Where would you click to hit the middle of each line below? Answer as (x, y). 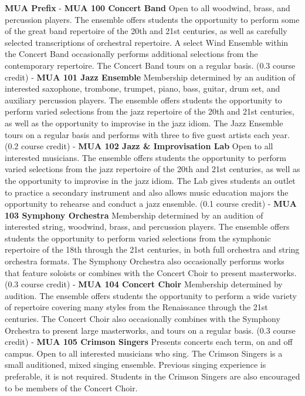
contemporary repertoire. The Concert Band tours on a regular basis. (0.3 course (150, 65)
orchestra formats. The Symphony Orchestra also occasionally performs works (145, 261)
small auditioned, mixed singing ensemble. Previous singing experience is (135, 365)
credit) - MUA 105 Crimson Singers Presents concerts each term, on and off (149, 342)
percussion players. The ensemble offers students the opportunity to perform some (152, 19)
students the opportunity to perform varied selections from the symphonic (138, 238)
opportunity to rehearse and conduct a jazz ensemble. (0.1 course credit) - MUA (151, 204)
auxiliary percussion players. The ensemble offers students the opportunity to (143, 100)
